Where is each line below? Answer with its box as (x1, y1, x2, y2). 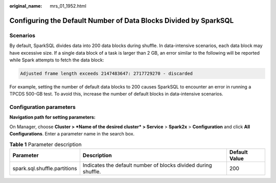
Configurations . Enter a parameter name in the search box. (9, 131, 135, 137)
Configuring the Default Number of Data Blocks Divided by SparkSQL (9, 16, 234, 25)
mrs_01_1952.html (50, 3, 86, 9)
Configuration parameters (9, 104, 76, 111)
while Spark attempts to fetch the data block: (9, 57, 104, 63)
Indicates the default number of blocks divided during (82, 162, 212, 169)
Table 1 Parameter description (9, 141, 82, 148)
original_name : (9, 3, 42, 9)
